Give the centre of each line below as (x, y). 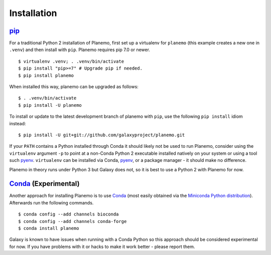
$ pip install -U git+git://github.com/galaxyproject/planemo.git (102, 135)
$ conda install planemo (49, 228)
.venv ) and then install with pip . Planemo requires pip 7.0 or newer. (80, 50)
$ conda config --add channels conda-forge (73, 221)
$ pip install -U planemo (50, 105)
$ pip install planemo (46, 75)
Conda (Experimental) (44, 184)
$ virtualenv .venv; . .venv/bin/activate (71, 61)
